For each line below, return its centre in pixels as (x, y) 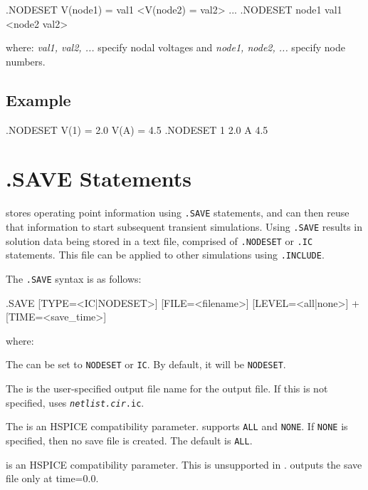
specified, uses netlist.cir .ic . (75, 402)
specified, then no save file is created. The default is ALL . (129, 440)
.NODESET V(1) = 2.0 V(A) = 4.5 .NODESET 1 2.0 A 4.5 (137, 129)
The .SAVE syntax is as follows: (74, 278)
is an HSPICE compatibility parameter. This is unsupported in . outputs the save (184, 464)
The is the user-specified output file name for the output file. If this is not (167, 389)
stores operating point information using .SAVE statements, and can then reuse (178, 213)
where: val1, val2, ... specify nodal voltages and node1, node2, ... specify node (175, 47)
